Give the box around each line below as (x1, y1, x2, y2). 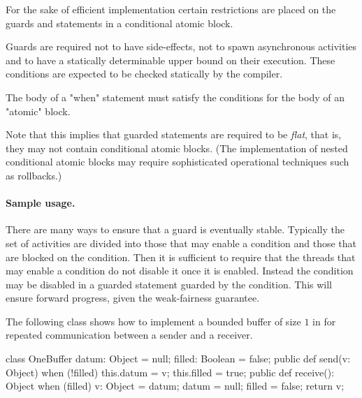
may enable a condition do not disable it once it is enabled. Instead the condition (6, 263, 354, 278)
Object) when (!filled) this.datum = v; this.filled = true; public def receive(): (6, 364, 335, 379)
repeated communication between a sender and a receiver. (6, 327, 253, 342)
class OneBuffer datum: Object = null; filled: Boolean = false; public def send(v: (6, 351, 351, 366)
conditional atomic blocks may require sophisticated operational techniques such (6, 154, 349, 169)
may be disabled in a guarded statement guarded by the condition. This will (6, 277, 332, 291)
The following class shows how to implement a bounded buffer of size (6, 314, 301, 328)
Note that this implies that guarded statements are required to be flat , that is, (6, 127, 342, 142)
